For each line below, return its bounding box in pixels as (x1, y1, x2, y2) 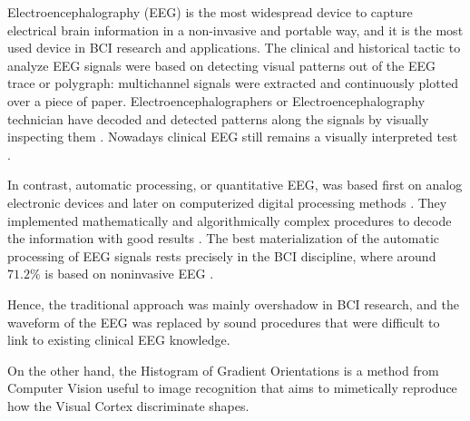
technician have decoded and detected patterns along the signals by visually (7, 109, 429, 128)
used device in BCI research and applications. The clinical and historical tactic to (7, 38, 461, 57)
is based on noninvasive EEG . (44, 264, 214, 283)
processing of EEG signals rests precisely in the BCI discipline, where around (7, 246, 436, 265)
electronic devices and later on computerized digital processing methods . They (7, 192, 447, 211)
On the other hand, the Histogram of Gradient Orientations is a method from (7, 360, 439, 379)
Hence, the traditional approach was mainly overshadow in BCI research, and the (7, 294, 459, 313)
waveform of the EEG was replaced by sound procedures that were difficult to (7, 312, 440, 331)
